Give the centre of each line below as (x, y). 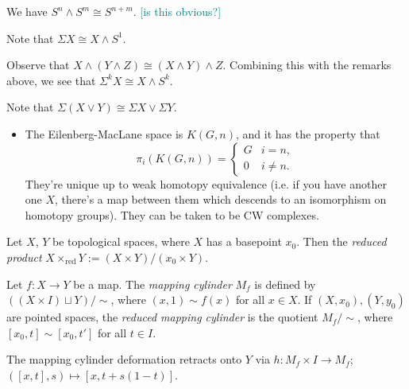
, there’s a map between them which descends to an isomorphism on (221, 199)
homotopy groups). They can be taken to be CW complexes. (172, 214)
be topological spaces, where (121, 241)
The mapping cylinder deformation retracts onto (124, 359)
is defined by (285, 284)
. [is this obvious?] (177, 11)
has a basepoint (244, 241)
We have (27, 11)
